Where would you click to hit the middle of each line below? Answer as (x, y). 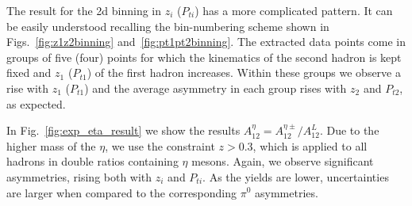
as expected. (36, 103)
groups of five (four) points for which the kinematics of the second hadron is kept (204, 57)
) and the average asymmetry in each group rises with (216, 88)
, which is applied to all (310, 145)
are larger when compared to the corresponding (122, 192)
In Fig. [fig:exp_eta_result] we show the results (123, 130)
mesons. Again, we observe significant (283, 161)
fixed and (29, 72)
